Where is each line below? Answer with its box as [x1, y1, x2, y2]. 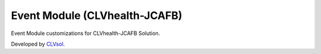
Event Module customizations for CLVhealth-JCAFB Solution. [11, 30, 160, 37]
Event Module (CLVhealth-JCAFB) [11, 9, 182, 22]
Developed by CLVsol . [11, 40, 65, 47]
